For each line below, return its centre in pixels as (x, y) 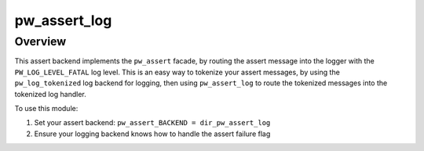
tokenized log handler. (50, 94)
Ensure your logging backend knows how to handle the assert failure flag (152, 134)
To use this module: (46, 108)
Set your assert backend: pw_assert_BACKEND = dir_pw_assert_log (152, 123)
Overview (40, 41)
